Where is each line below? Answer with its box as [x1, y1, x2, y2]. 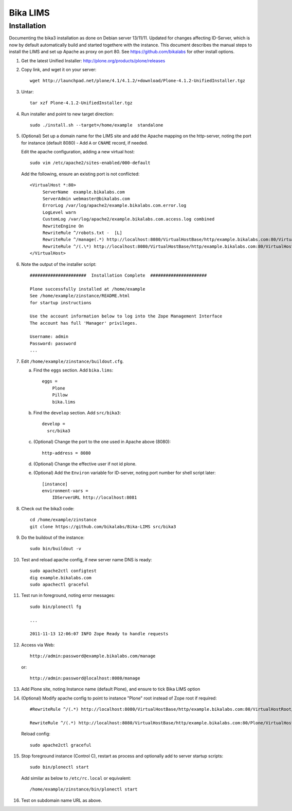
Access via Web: [21, 642, 55, 647]
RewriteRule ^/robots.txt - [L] [42, 230, 123, 236]
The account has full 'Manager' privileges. [30, 320, 138, 326]
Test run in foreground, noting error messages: [21, 592, 115, 598]
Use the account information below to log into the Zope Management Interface [30, 313, 222, 319]
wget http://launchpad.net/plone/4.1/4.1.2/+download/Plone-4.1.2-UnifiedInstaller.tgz [30, 78, 246, 84]
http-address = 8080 [42, 450, 91, 456]
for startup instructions [30, 300, 92, 305]
